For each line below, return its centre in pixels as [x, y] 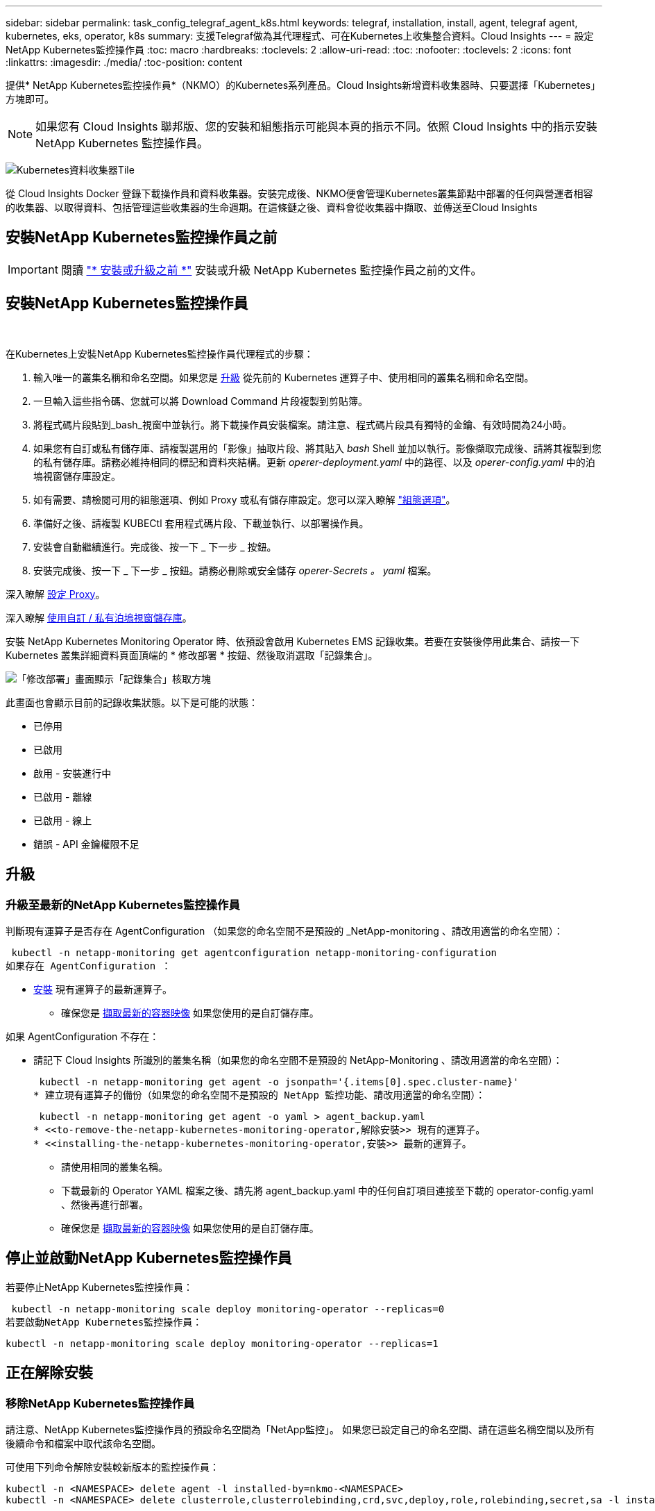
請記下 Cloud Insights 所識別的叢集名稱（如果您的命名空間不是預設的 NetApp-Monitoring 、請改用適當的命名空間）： [298, 1060]
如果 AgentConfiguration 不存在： [83, 1036]
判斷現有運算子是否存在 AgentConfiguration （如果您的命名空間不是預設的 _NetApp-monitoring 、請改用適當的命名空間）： [284, 930]
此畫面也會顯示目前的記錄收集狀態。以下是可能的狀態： [132, 702]
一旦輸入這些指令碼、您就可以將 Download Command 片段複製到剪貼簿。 [201, 401]
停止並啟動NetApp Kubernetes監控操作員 [149, 1258]
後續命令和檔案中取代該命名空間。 [83, 1443]
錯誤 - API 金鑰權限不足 [86, 844]
